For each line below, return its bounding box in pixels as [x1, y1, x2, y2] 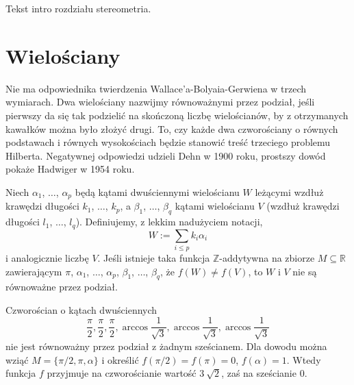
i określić [101, 352, 139, 367]
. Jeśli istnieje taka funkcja [97, 250, 210, 264]
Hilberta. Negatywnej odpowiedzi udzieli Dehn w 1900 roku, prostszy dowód [5, 148, 326, 162]
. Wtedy [286, 352, 321, 367]
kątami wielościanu [175, 199, 255, 213]
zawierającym [5, 264, 62, 278]
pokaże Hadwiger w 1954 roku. [5, 162, 135, 176]
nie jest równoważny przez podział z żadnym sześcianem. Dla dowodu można [5, 338, 327, 353]
